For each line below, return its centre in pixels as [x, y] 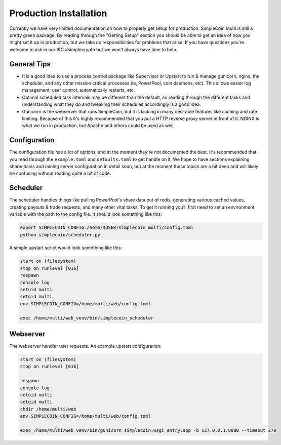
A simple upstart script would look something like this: [66, 248]
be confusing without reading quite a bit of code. [60, 173]
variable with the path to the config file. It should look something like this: [86, 214]
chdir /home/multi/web [48, 409]
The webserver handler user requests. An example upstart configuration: [85, 346]
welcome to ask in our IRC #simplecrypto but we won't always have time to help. [93, 49]
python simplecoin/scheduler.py [60, 235]
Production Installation [58, 13]
